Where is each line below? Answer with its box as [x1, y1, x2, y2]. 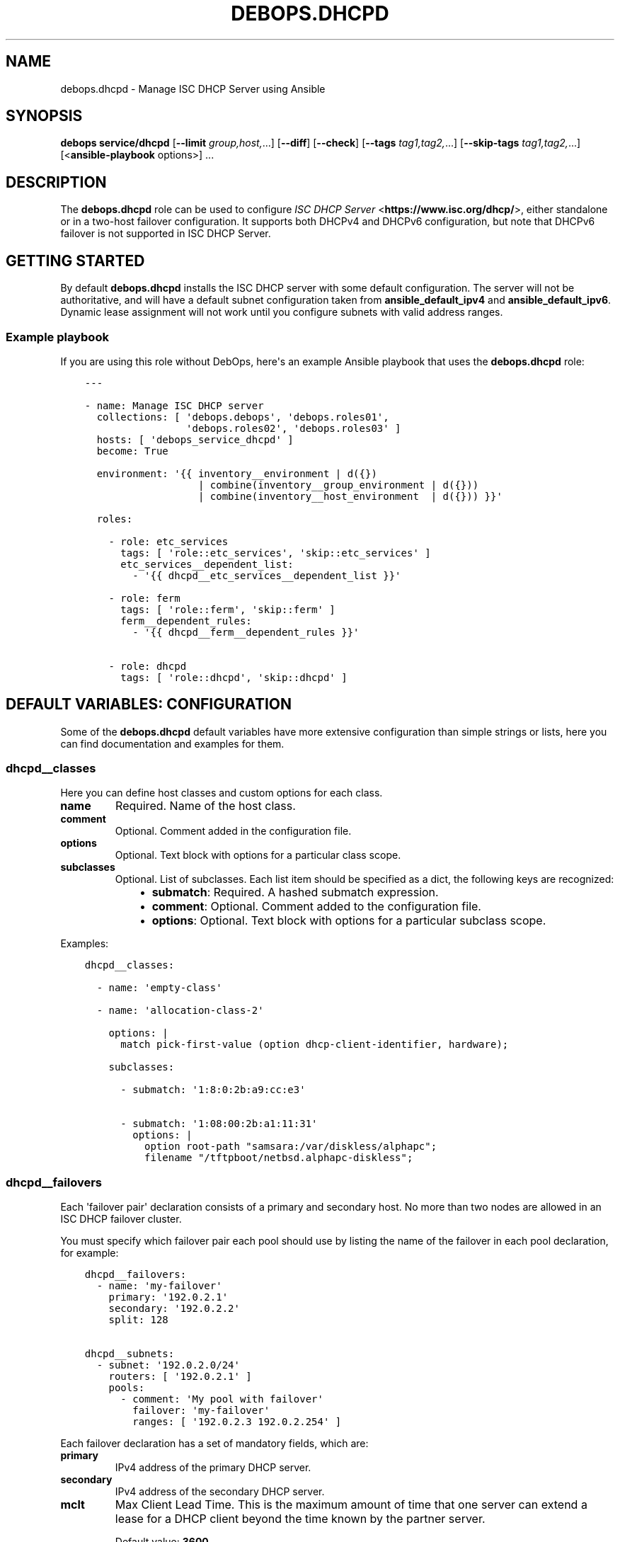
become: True [96, 445, 168, 457]
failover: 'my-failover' [132, 1405, 270, 1417]
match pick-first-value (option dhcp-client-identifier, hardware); [120, 1039, 509, 1051]
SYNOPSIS [6, 107, 83, 125]
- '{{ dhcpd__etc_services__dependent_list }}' [132, 569, 401, 581]
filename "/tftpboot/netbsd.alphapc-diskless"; [144, 1152, 413, 1164]
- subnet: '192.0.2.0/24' [96, 1359, 240, 1371]
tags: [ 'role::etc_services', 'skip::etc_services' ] [120, 547, 431, 559]
